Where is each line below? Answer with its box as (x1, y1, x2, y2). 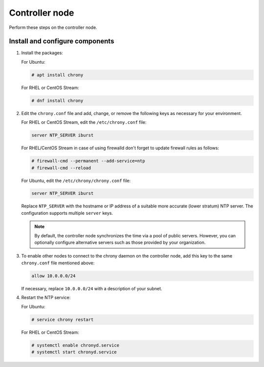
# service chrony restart (31, 317, 94, 322)
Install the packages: (21, 50, 63, 56)
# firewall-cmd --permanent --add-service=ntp (31, 158, 145, 164)
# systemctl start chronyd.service (31, 349, 117, 355)
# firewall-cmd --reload (31, 165, 91, 171)
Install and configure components (9, 37, 114, 46)
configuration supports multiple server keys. (21, 210, 113, 216)
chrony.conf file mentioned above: (21, 260, 95, 266)
